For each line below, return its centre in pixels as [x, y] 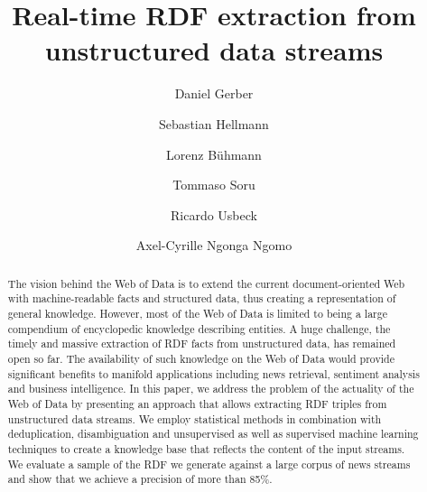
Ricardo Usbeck [214, 214]
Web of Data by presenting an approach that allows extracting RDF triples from [197, 403]
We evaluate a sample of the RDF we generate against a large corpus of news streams [209, 464]
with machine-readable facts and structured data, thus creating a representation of [202, 298]
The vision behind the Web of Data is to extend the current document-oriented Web [206, 283]
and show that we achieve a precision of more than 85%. [140, 479]
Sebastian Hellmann [214, 123]
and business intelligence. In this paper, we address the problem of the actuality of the [211, 389]
